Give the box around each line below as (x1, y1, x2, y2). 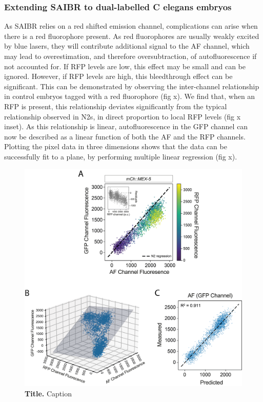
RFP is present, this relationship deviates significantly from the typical (4, 100, 227, 111)
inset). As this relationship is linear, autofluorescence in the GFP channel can (4, 121, 248, 132)
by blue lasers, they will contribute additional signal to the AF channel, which (4, 41, 250, 51)
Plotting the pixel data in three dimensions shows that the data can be (4, 141, 227, 152)
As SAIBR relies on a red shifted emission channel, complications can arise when (4, 21, 258, 31)
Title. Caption (25, 388, 72, 398)
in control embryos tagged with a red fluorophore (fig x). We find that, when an (4, 91, 255, 102)
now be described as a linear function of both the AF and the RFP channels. (4, 131, 246, 142)
